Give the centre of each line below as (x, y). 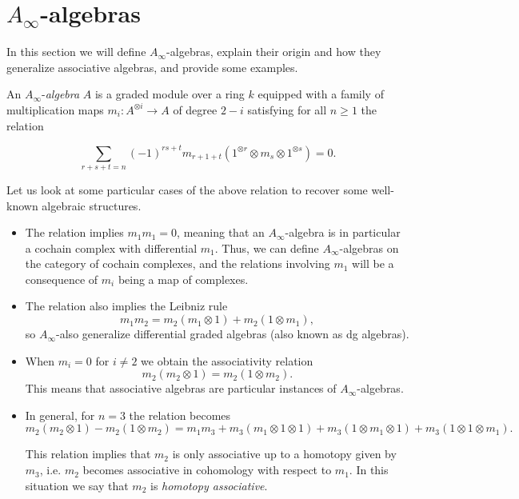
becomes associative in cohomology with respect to (207, 470)
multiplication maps (55, 109)
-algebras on (369, 248)
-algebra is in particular (343, 232)
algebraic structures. (92, 205)
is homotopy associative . (209, 485)
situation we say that (77, 485)
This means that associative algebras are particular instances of (181, 388)
